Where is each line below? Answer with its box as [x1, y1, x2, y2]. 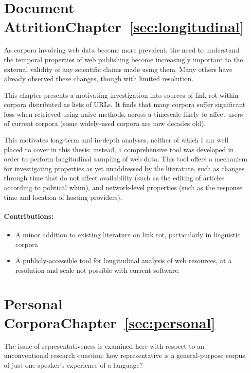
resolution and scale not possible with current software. [15, 265, 180, 275]
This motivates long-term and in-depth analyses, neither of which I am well [4, 135, 229, 145]
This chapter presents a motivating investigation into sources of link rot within [4, 89, 239, 100]
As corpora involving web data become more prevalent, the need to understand [4, 45, 240, 55]
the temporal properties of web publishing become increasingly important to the [4, 54, 243, 64]
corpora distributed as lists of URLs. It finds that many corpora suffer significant [4, 99, 246, 109]
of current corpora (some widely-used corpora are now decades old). [4, 118, 206, 128]
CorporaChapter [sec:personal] [4, 312, 215, 332]
